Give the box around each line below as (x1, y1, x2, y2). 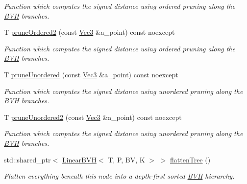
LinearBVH (62, 154, 97, 164)
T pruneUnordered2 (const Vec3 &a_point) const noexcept (4, 112, 182, 122)
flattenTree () (170, 154, 211, 164)
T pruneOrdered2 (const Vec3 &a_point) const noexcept (4, 27, 175, 37)
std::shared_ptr (4, 154, 51, 164)
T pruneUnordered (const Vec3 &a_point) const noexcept (4, 69, 178, 79)
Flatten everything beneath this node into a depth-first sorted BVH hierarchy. (4, 171, 235, 181)
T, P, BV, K (108, 154, 145, 164)
